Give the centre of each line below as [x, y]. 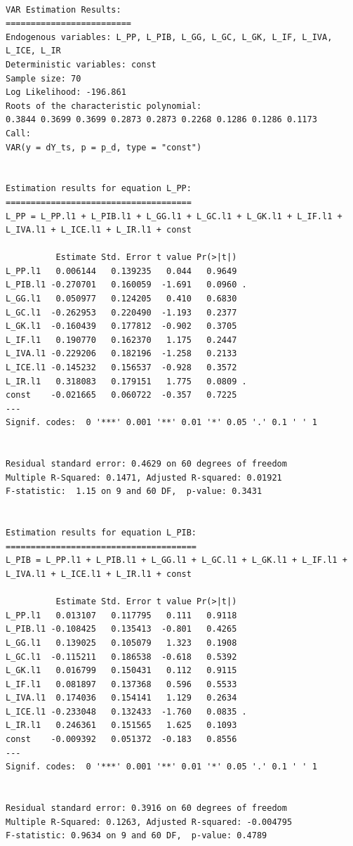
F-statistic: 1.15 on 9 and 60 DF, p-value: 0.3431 [134, 492]
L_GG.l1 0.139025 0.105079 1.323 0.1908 [121, 643]
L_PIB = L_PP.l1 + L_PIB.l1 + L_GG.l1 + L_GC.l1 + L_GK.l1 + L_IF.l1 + [176, 560]
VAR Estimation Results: [64, 9]
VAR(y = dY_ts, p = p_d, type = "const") [104, 147]
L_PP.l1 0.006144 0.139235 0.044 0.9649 [121, 271]
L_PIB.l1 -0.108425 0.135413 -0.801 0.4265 [121, 629]
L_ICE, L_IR [33, 51]
